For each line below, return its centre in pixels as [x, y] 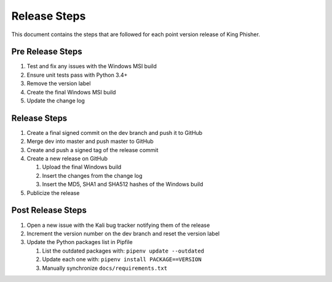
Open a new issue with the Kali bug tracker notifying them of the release [118, 225]
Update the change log [56, 101]
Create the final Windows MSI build [71, 92]
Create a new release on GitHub [67, 159]
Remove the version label [59, 83]
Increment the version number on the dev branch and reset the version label [123, 234]
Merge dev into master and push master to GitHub [90, 142]
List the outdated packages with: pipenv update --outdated [123, 251]
